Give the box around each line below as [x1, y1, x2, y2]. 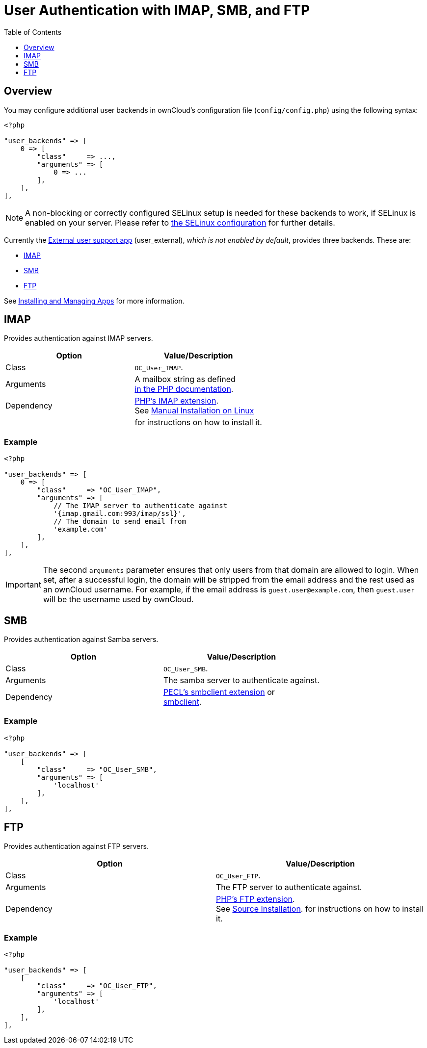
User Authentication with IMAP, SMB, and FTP [4, 2, 310, 19]
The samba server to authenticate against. [163, 675, 320, 686]
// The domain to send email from [53, 517, 186, 526]
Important [5, 580, 41, 590]
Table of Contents [4, 27, 62, 36]
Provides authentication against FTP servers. [4, 842, 149, 850]
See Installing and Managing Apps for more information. [4, 296, 185, 305]
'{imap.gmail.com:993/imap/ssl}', [53, 510, 186, 518]
